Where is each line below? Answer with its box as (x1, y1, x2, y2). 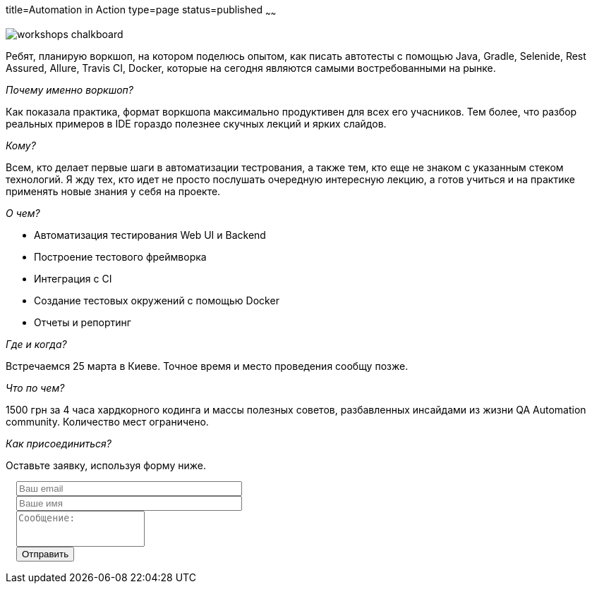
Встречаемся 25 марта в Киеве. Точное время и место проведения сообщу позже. (6, 359, 409, 372)
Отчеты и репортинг (34, 316, 131, 328)
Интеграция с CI (34, 272, 112, 285)
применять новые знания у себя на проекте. (6, 185, 221, 197)
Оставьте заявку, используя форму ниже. (6, 459, 206, 471)
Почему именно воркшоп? (6, 83, 133, 96)
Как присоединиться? (6, 437, 111, 449)
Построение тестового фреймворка (34, 250, 207, 263)
